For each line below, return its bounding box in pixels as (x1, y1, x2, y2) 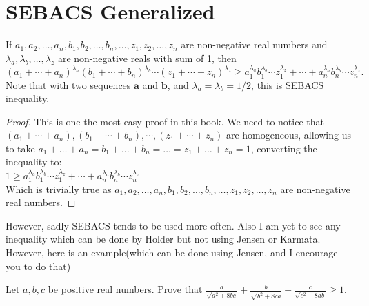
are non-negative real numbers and (181, 37, 328, 52)
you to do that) (6, 258, 71, 273)
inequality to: (6, 154, 62, 169)
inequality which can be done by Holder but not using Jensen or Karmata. (6, 232, 321, 246)
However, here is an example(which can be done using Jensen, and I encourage (6, 245, 338, 260)
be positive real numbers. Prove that (48, 282, 203, 296)
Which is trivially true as (6, 181, 112, 196)
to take (6, 141, 35, 155)
